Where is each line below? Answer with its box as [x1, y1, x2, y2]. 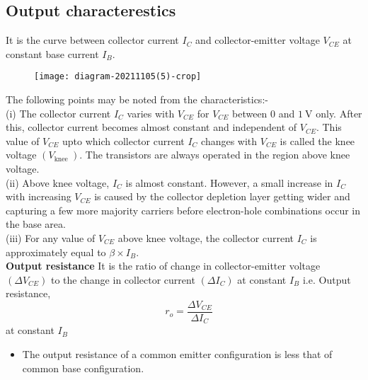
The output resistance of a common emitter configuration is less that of [22, 347, 333, 362]
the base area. [6, 217, 66, 231]
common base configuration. [22, 360, 144, 375]
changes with [201, 133, 258, 148]
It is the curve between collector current [6, 33, 179, 47]
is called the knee [280, 133, 355, 148]
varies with [127, 105, 175, 120]
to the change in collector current [51, 272, 195, 287]
